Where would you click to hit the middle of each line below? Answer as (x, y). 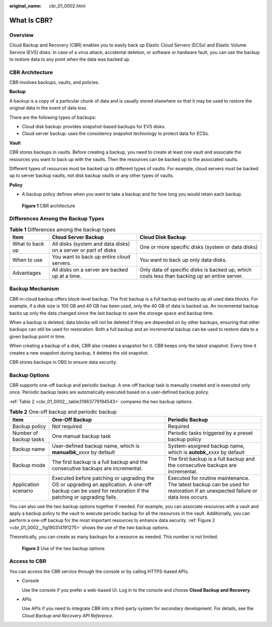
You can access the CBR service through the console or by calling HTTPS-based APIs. (99, 571)
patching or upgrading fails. (85, 497)
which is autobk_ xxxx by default (206, 452)
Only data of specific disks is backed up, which (195, 270)
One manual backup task (82, 436)
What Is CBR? (31, 20)
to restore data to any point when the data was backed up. (70, 59)
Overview (21, 35)
